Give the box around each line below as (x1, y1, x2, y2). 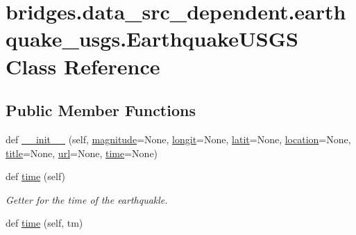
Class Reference (6, 51, 160, 80)
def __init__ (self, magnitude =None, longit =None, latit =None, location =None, (6, 131, 351, 146)
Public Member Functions (6, 99, 196, 121)
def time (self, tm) (6, 216, 83, 230)
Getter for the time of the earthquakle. (6, 192, 168, 206)
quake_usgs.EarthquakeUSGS (6, 24, 298, 53)
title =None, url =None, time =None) (6, 145, 158, 160)
